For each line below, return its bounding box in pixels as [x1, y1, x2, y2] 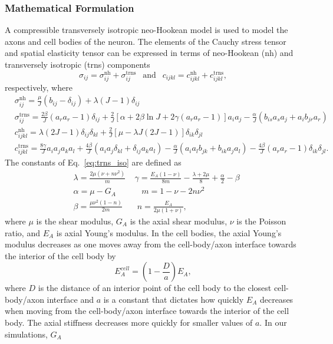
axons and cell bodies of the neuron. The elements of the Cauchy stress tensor [5, 35, 286, 47]
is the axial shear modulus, [130, 214, 228, 227]
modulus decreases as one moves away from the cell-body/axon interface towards [5, 238, 296, 250]
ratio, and [5, 226, 40, 239]
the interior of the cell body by [5, 249, 116, 262]
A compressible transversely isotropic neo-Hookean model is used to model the [5, 24, 288, 36]
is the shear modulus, [36, 214, 114, 227]
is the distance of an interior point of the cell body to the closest [38, 282, 272, 294]
